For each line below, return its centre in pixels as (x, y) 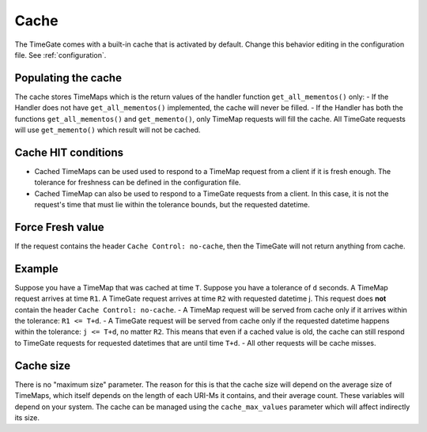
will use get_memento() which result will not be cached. (108, 130)
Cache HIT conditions (69, 152)
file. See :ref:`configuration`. (60, 55)
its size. (27, 417)
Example (36, 269)
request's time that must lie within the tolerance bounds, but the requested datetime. (172, 205)
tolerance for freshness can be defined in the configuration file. (138, 183)
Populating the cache (68, 78)
